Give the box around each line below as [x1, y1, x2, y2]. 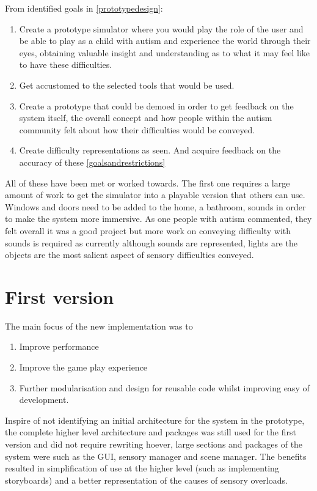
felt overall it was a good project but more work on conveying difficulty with [5, 224, 291, 237]
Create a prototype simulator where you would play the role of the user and [19, 22, 304, 35]
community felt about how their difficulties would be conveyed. [19, 123, 255, 136]
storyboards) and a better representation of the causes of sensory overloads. [5, 473, 288, 486]
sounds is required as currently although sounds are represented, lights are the [5, 236, 297, 249]
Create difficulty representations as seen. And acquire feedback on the [19, 144, 281, 157]
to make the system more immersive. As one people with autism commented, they [5, 212, 312, 225]
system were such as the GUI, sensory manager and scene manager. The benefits [5, 449, 307, 462]
